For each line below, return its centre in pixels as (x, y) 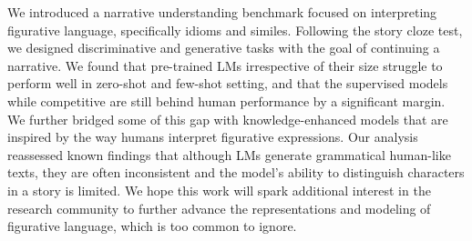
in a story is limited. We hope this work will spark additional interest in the (219, 190)
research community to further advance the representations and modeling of (219, 208)
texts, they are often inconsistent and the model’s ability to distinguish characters (236, 172)
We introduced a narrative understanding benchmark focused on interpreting (222, 12)
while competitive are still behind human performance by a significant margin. (226, 100)
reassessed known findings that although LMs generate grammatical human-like (229, 154)
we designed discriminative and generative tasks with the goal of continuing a (224, 48)
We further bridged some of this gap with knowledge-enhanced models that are (228, 119)
